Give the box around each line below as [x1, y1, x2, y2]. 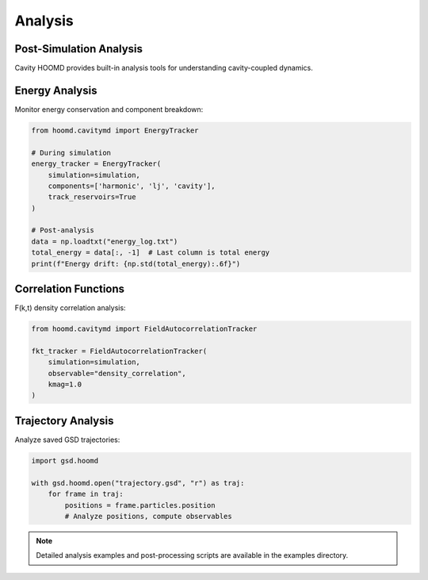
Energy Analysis [14, 83, 97, 97]
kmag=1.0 [48, 380, 82, 389]
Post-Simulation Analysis [14, 42, 143, 56]
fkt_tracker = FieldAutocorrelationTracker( [31, 346, 208, 355]
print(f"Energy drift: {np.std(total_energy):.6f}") [31, 259, 241, 268]
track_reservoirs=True [48, 193, 136, 202]
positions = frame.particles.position [64, 501, 216, 509]
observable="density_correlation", [48, 369, 186, 378]
